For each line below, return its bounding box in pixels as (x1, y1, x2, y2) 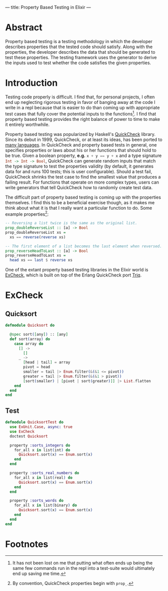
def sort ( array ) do (9, 336, 50, 342)
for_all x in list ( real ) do (14, 475, 72, 480)
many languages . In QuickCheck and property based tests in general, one (5, 141, 157, 147)
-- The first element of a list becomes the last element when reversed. (5, 243, 162, 249)
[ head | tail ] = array (23, 360, 70, 365)
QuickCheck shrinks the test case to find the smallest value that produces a (5, 174, 161, 180)
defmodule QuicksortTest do (5, 420, 64, 425)
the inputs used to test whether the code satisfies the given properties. (5, 60, 151, 66)
